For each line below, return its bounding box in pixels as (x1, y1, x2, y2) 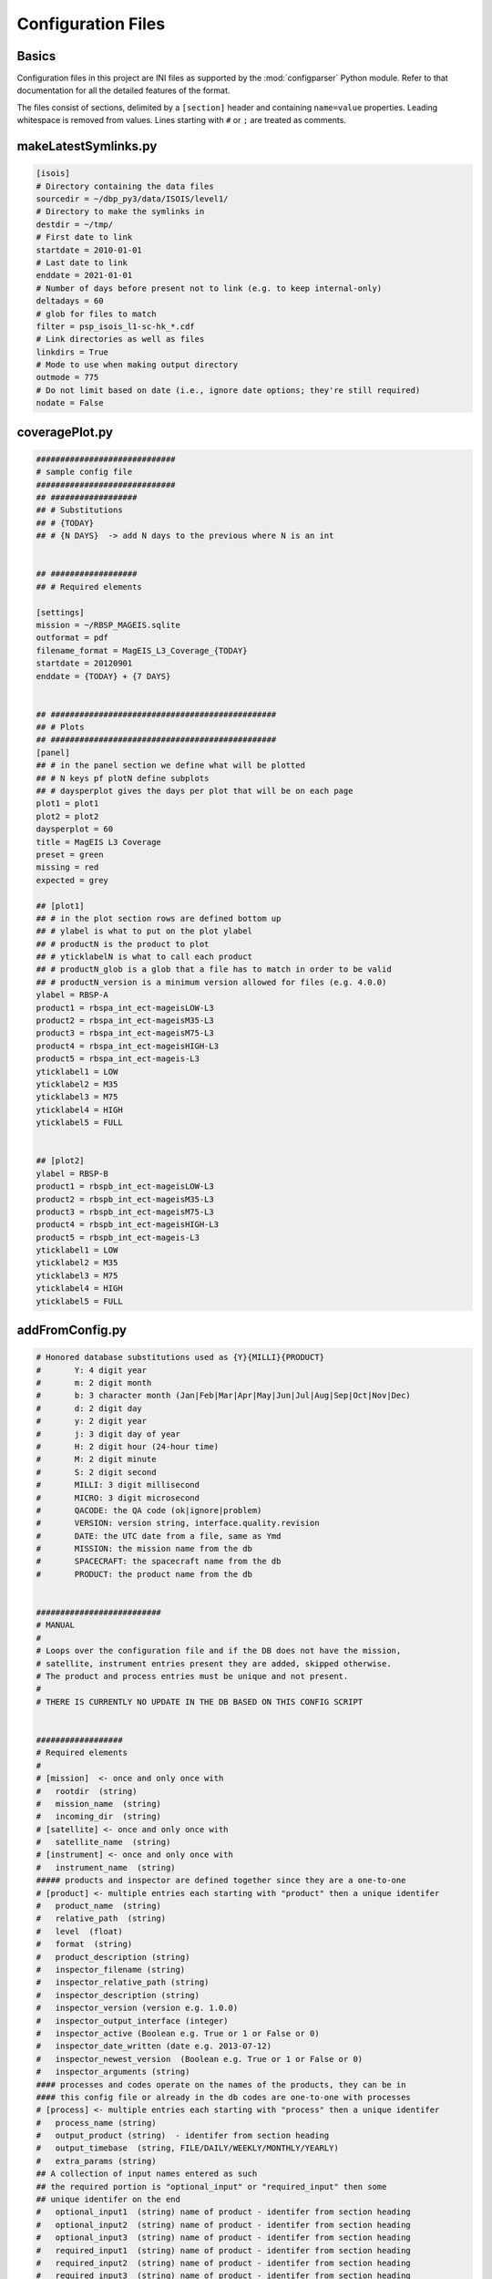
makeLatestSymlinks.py (16, 139, 158, 154)
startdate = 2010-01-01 (36, 244, 143, 255)
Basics (16, 48, 56, 64)
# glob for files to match (36, 308, 157, 319)
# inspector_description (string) (36, 1990, 200, 2000)
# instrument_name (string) (36, 1862, 177, 1872)
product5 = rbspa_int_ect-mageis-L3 (36, 1054, 200, 1064)
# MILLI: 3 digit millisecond (36, 1480, 200, 1490)
